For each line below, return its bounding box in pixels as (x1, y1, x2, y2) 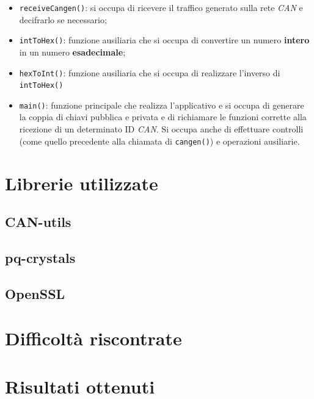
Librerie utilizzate (5, 170, 158, 195)
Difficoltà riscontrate (5, 326, 182, 351)
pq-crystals (5, 248, 76, 267)
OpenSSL (5, 284, 65, 303)
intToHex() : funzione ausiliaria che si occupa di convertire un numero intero (19, 34, 310, 46)
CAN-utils (5, 212, 71, 231)
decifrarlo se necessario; (19, 13, 107, 26)
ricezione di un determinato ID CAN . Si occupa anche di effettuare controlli (19, 123, 304, 135)
